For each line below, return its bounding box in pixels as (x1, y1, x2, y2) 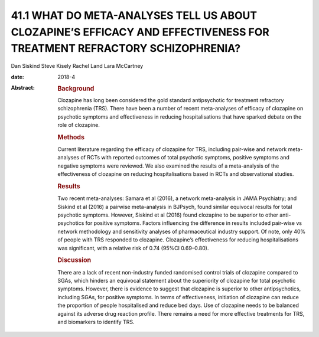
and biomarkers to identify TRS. (57, 318, 135, 325)
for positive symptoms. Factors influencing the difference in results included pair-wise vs (85, 220, 302, 227)
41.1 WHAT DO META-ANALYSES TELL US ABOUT (11, 9, 257, 22)
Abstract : (11, 84, 35, 91)
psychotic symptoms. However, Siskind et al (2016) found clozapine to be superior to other (57, 211, 279, 218)
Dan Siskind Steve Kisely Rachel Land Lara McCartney (11, 63, 144, 70)
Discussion (57, 256, 92, 264)
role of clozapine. (57, 121, 100, 128)
